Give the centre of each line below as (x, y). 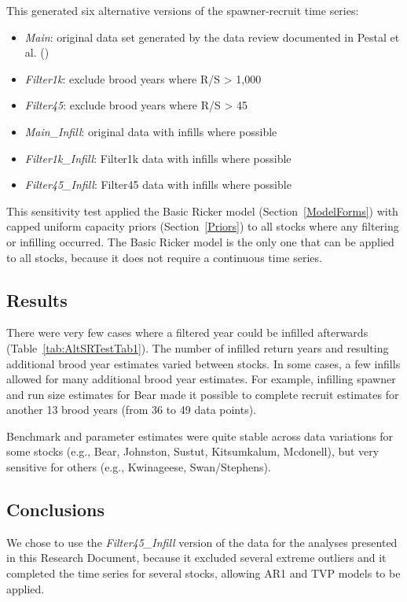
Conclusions (56, 510)
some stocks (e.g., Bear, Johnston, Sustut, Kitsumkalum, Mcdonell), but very (193, 451)
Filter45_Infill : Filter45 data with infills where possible (158, 185)
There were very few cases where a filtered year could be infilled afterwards (187, 332)
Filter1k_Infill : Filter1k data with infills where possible (158, 158)
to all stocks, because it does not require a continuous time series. (164, 257)
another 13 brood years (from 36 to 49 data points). (132, 410)
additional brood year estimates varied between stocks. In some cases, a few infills (203, 363)
